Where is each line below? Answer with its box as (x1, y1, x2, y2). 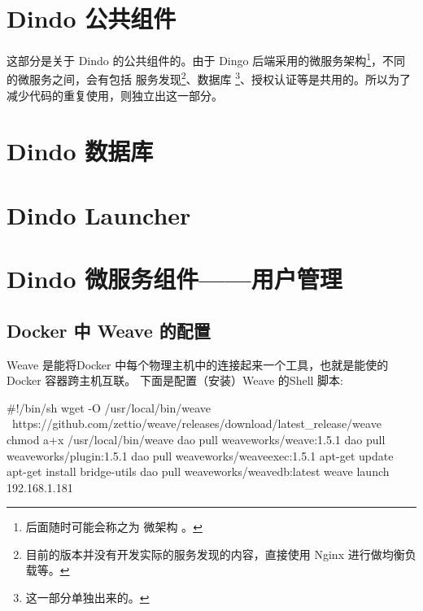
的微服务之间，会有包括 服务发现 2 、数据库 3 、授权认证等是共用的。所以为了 (7, 68, 412, 88)
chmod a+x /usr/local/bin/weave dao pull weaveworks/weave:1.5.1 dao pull (7, 430, 386, 447)
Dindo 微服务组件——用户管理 (7, 262, 342, 295)
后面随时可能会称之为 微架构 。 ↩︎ (25, 518, 203, 535)
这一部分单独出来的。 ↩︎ (25, 589, 150, 606)
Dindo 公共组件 (7, 2, 177, 35)
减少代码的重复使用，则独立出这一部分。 (7, 86, 223, 103)
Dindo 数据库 (7, 134, 154, 168)
